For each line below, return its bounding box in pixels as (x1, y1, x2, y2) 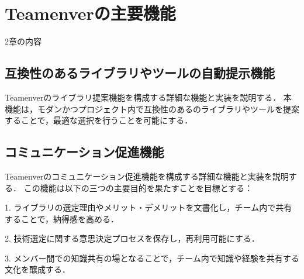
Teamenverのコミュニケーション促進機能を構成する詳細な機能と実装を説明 (5, 170, 289, 182)
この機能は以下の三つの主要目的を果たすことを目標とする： (23, 181, 253, 194)
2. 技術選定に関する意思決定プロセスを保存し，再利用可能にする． (5, 232, 260, 244)
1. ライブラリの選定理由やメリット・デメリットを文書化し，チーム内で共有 (5, 201, 292, 213)
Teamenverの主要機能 (5, 1, 176, 25)
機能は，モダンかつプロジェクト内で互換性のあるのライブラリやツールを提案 (5, 102, 299, 115)
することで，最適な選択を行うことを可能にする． (5, 114, 193, 126)
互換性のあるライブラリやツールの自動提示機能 (5, 64, 275, 82)
